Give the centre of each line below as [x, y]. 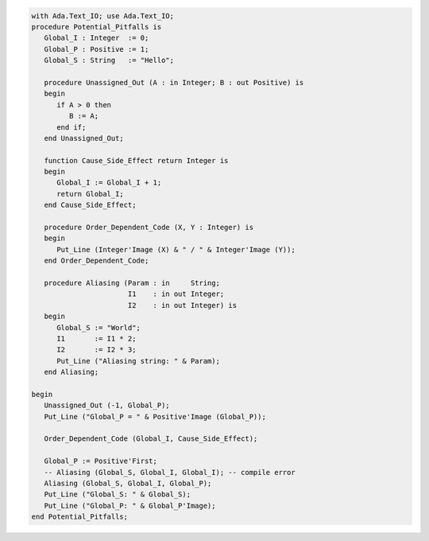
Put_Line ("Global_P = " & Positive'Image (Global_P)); [155, 416]
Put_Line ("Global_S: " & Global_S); [117, 494]
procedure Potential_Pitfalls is [97, 27]
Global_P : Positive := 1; [97, 49]
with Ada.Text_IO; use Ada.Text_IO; [103, 16]
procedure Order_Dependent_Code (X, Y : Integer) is [149, 228]
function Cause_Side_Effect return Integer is [136, 160]
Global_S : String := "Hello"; [109, 60]
